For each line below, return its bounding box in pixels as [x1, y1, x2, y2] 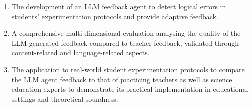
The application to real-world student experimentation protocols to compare [11, 64, 245, 74]
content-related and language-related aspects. [11, 47, 150, 58]
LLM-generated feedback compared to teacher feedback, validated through [11, 37, 239, 48]
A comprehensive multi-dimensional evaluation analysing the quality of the [11, 28, 241, 38]
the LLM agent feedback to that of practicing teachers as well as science [11, 74, 232, 84]
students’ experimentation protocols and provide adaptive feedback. [11, 11, 218, 21]
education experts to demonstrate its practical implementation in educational [11, 84, 248, 94]
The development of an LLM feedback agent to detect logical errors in [11, 1, 226, 11]
